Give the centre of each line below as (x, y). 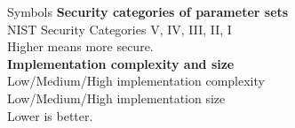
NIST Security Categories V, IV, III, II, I (120, 29)
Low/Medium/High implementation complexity (136, 81)
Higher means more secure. (80, 46)
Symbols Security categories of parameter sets (148, 11)
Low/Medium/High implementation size (116, 98)
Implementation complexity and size (121, 63)
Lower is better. (50, 115)
